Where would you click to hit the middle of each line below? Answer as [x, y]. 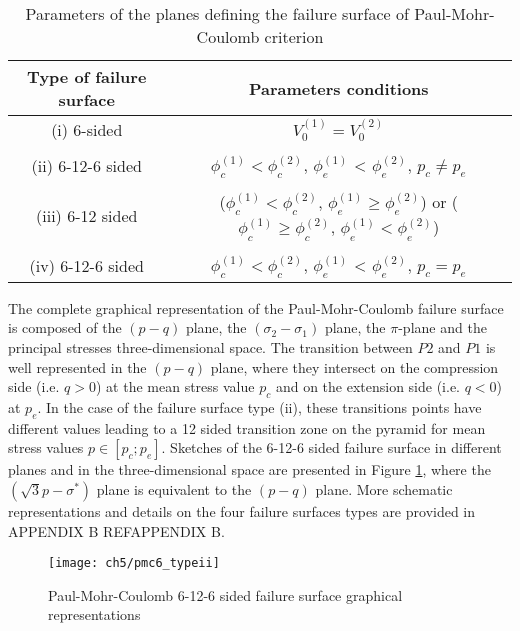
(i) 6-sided [87, 129]
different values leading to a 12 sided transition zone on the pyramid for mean [247, 427]
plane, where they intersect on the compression [354, 366]
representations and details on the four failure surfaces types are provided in [242, 510]
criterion [294, 36]
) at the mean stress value [175, 386]
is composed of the [65, 327]
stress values [46, 447]
